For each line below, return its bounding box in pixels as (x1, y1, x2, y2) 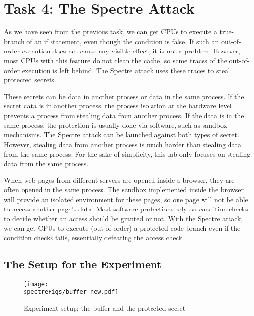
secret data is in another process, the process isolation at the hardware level (4, 101, 232, 111)
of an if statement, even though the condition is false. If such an (26, 36, 219, 46)
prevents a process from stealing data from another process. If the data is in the (4, 110, 244, 120)
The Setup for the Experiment (4, 256, 162, 271)
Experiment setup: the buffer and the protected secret (24, 303, 186, 313)
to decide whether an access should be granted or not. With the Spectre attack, (4, 213, 243, 223)
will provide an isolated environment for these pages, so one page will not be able (4, 194, 248, 204)
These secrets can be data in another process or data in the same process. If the (4, 91, 244, 101)
